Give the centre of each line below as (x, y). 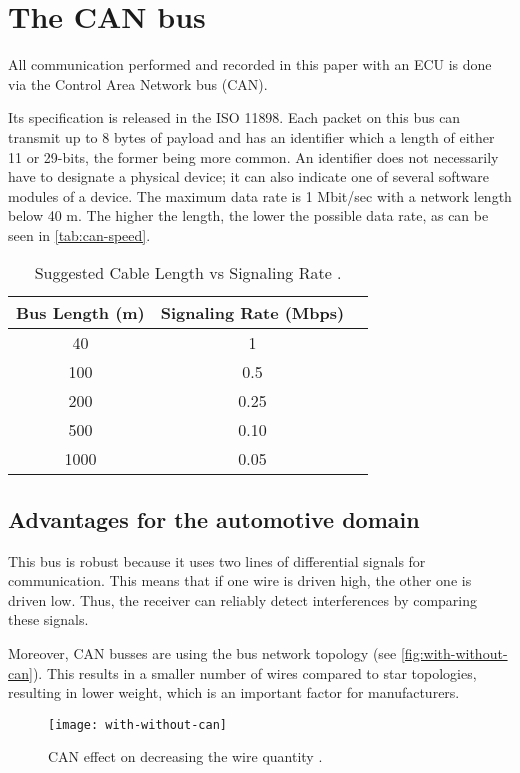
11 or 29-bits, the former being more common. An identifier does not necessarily (253, 156)
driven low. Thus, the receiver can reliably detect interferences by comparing (243, 599)
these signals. (48, 619)
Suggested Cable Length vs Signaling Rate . (188, 273)
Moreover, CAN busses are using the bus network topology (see (202, 653)
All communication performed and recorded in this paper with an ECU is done (250, 64)
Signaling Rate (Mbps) (252, 313)
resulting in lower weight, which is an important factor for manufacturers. (234, 692)
